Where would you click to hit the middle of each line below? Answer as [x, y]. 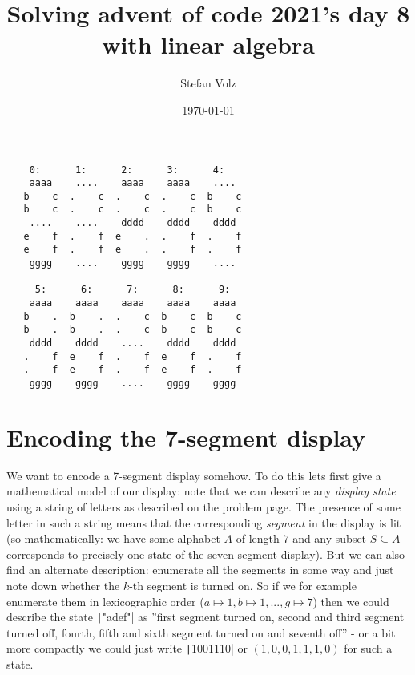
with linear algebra [208, 44]
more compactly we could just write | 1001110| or [127, 648]
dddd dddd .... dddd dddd [133, 344]
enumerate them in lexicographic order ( [105, 601]
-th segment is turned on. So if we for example [243, 585]
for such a [368, 648]
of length [258, 538]
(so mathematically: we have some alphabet [113, 538]
